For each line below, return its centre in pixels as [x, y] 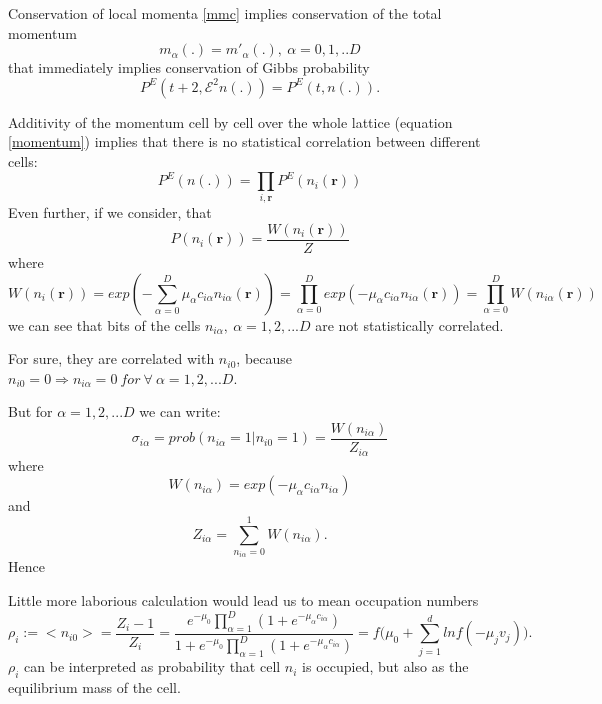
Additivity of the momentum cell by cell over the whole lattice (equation [230, 121]
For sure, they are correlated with [111, 358]
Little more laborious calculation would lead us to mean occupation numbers [243, 600]
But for [30, 411]
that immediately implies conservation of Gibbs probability [189, 67]
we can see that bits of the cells [104, 324]
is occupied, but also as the [385, 666]
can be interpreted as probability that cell [152, 666]
